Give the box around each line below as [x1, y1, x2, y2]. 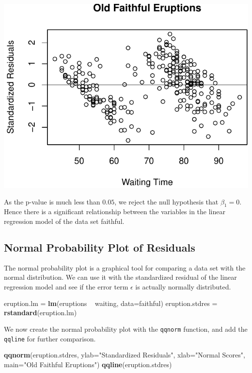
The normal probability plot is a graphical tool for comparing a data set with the [4, 262, 246, 272]
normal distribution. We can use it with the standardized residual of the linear [4, 272, 237, 282]
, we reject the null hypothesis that [114, 196, 219, 206]
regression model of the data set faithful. [4, 216, 125, 226]
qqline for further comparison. [4, 333, 96, 343]
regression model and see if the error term [4, 282, 128, 292]
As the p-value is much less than [4, 196, 100, 206]
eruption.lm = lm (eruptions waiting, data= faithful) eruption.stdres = [4, 298, 218, 308]
